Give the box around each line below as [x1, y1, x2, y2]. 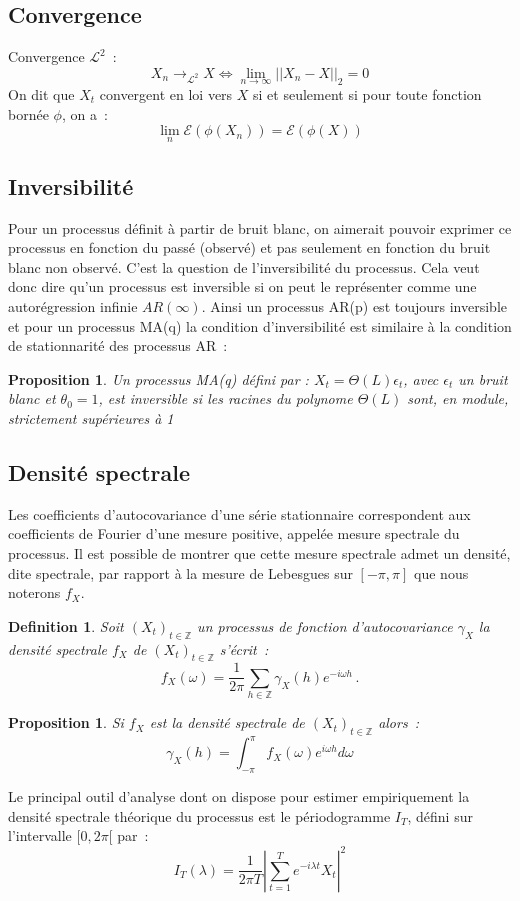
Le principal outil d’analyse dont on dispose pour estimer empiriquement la [8, 786, 470, 807]
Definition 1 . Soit [8, 615, 124, 636]
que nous [414, 562, 469, 583]
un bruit [458, 368, 508, 389]
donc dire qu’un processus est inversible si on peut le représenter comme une [8, 276, 477, 297]
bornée [8, 103, 49, 124]
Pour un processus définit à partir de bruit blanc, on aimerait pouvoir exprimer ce [8, 217, 512, 238]
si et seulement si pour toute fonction [253, 84, 482, 105]
